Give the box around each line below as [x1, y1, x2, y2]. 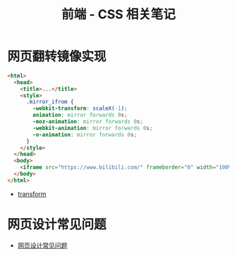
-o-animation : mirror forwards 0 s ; [32, 131, 138, 138]
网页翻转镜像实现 [7, 49, 107, 65]
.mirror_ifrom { [25, 98, 74, 105]
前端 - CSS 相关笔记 [61, 6, 176, 23]
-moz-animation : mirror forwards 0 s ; [32, 118, 143, 125]
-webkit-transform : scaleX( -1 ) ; [32, 105, 128, 113]
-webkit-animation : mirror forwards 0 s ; [32, 124, 153, 132]
